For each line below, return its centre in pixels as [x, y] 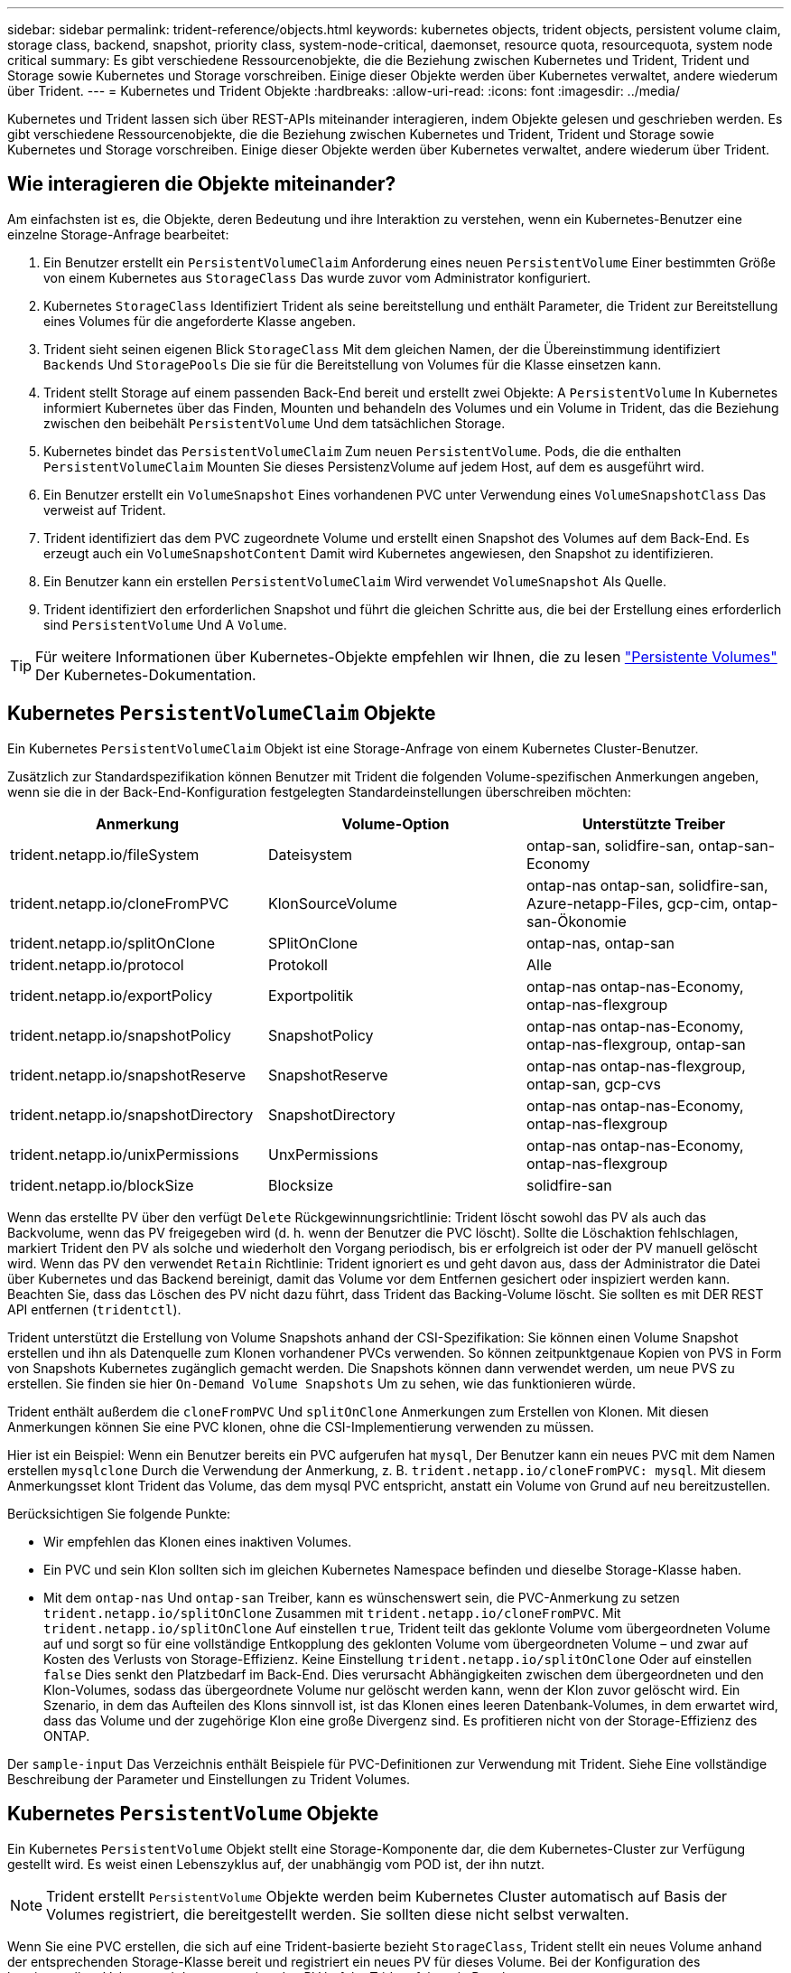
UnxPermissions [323, 1154]
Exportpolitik [311, 995]
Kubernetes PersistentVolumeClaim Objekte [222, 714]
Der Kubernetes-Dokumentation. [146, 674]
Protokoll [298, 964]
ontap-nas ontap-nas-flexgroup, [636, 1066]
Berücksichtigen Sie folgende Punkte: [119, 1513]
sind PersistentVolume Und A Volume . [165, 624]
